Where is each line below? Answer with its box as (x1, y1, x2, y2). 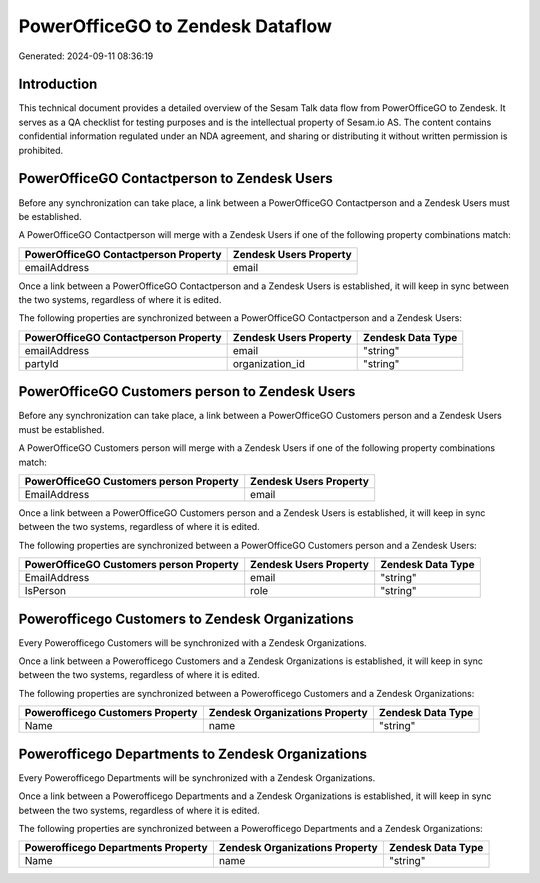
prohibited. (18, 144, 64, 156)
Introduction (18, 76, 98, 93)
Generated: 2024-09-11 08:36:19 (18, 50, 154, 62)
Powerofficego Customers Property (24, 706, 198, 720)
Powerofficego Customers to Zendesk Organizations (18, 610, 354, 627)
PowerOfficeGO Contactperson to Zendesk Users (18, 170, 334, 187)
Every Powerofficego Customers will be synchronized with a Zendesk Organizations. (18, 636, 367, 649)
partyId (24, 356, 59, 370)
